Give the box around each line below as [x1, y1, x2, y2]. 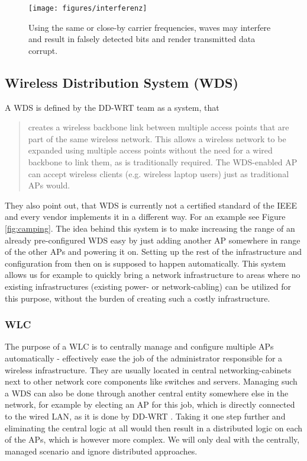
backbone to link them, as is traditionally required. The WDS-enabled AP [28, 156, 298, 168]
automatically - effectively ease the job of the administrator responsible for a [5, 351, 283, 364]
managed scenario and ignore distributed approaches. [5, 444, 198, 457]
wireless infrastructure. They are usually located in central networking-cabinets [5, 363, 292, 376]
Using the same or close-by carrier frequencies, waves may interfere [28, 21, 271, 33]
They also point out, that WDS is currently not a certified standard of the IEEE [5, 199, 297, 211]
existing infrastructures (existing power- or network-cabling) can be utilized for [5, 280, 291, 292]
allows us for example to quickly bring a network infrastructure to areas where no [5, 268, 300, 281]
